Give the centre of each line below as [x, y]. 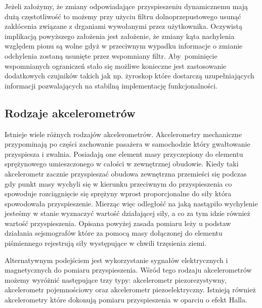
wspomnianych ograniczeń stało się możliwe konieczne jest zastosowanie [116, 65]
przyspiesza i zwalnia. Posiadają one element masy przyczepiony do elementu [124, 153]
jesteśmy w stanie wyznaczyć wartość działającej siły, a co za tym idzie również [127, 213]
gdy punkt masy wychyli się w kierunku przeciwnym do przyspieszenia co [118, 183]
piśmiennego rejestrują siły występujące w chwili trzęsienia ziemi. [106, 243]
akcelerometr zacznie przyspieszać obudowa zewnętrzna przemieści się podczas [126, 173]
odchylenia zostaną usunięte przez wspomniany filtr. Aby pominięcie [111, 55]
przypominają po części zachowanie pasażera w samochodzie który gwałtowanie [127, 144]
